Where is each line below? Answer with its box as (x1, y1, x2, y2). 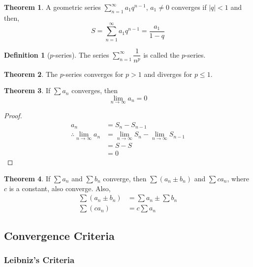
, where (227, 173, 249, 183)
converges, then (71, 85, 118, 96)
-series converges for (63, 68, 124, 79)
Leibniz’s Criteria (4, 253, 75, 266)
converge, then (103, 173, 147, 183)
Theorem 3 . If (4, 85, 51, 96)
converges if (171, 2, 207, 12)
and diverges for (144, 68, 192, 79)
